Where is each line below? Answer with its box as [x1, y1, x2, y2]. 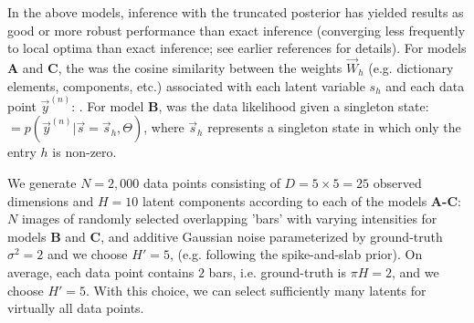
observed [373, 173, 422, 193]
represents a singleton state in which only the [207, 118, 461, 137]
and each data [385, 76, 465, 95]
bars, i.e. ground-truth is [208, 263, 347, 281]
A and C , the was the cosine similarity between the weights [7, 58, 342, 77]
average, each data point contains [7, 263, 195, 281]
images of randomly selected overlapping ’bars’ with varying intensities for [21, 209, 437, 228]
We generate [7, 173, 77, 193]
